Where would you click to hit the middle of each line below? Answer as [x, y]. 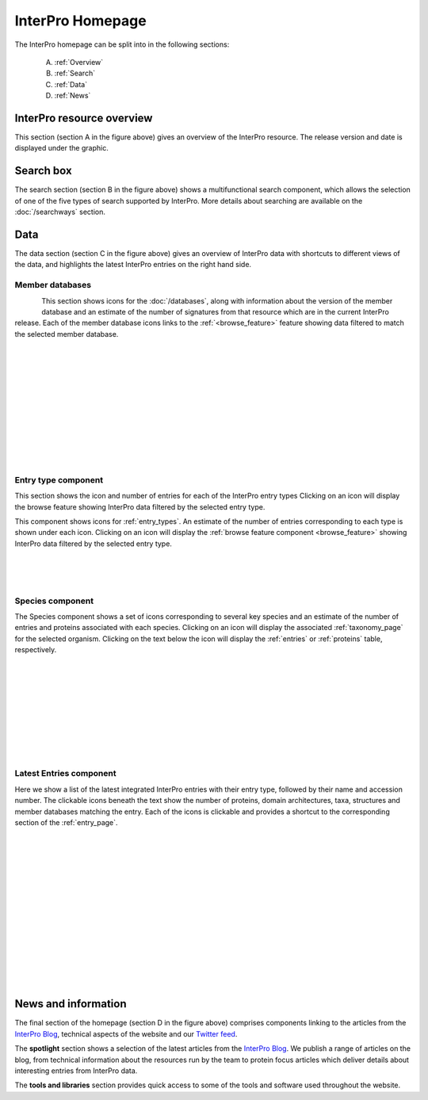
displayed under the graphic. [61, 148]
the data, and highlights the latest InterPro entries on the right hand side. [133, 265]
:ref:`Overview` [79, 62]
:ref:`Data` [71, 84]
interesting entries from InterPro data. [76, 1071]
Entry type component [59, 479]
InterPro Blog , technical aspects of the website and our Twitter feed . [126, 1033]
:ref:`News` [73, 96]
